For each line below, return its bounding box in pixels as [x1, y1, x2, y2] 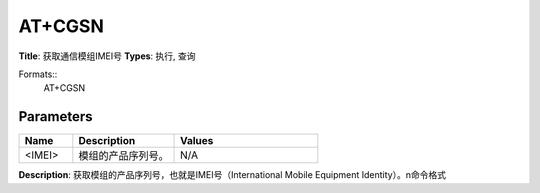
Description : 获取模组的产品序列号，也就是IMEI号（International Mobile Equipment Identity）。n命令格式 [18, 169, 447, 181]
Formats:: [18, 68, 58, 80]
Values [180, 134, 214, 148]
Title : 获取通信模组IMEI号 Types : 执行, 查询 [18, 50, 196, 62]
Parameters [18, 108, 93, 125]
